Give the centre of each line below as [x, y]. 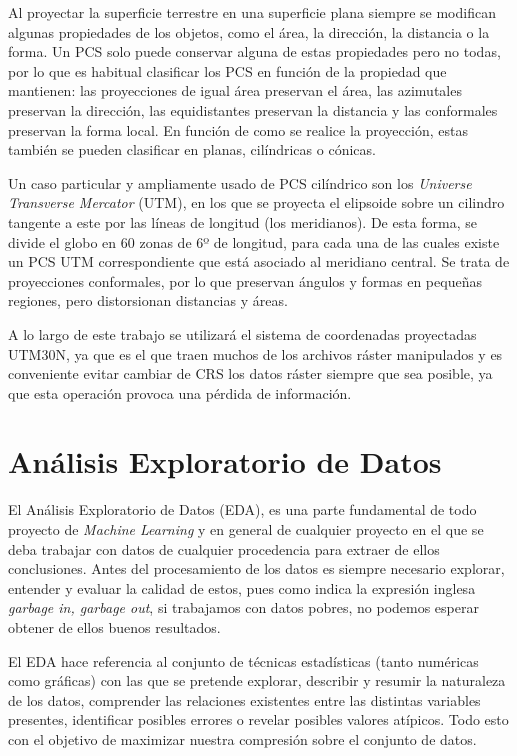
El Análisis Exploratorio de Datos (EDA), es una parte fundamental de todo [242, 509]
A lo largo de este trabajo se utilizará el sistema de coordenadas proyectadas [242, 333]
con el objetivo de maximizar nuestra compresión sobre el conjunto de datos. [242, 738]
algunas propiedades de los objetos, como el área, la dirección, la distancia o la [249, 31]
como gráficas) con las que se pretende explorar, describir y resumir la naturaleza [257, 680]
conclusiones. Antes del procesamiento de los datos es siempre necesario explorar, [256, 568]
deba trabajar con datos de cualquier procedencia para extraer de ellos [224, 548]
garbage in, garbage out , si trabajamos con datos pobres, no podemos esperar [243, 607]
